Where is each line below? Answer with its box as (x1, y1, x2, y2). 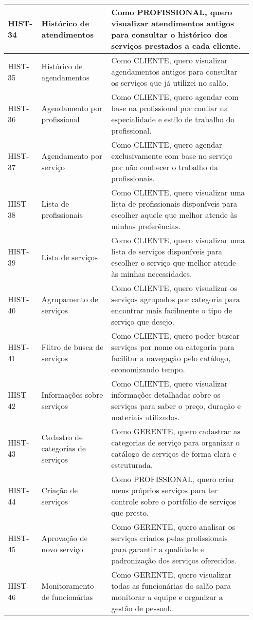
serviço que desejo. (111, 316, 175, 327)
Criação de (41, 484, 78, 496)
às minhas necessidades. (111, 268, 192, 279)
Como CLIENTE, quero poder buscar (111, 330, 240, 341)
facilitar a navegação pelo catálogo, (111, 352, 231, 364)
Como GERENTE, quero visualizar (111, 569, 232, 580)
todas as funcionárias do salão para (111, 580, 231, 591)
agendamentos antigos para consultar (111, 66, 237, 77)
